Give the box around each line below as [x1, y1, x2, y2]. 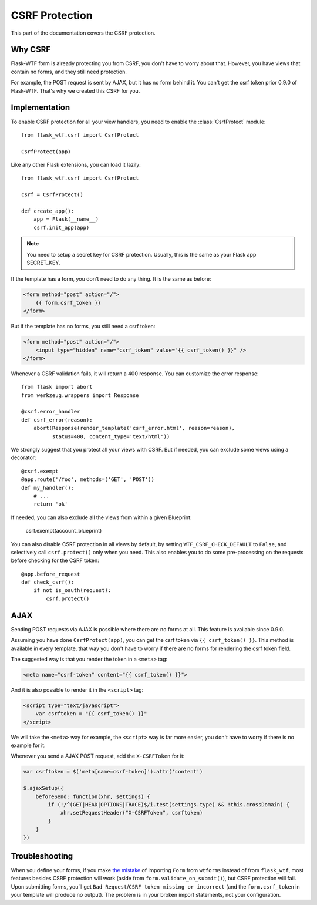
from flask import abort [21, 383, 93, 391]
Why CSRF [11, 45, 51, 55]
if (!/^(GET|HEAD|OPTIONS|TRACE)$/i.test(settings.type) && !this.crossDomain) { [48, 802, 290, 808]
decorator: [11, 454, 36, 461]
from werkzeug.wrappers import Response [21, 392, 139, 399]
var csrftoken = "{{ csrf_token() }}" [35, 711, 147, 717]
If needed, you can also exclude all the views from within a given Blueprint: [11, 514, 192, 521]
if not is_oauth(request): [33, 587, 112, 594]
